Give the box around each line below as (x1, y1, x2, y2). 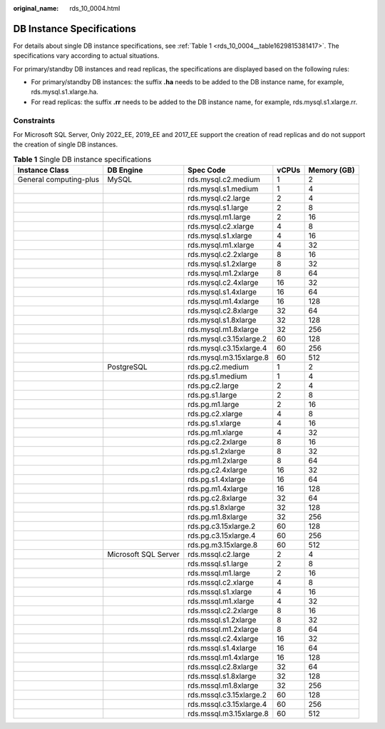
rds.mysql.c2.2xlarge (188, 250, 259, 260)
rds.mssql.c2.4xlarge (188, 634, 259, 644)
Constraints (13, 115, 56, 125)
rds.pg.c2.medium (188, 362, 250, 372)
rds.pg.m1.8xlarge (188, 512, 247, 522)
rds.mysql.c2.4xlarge (188, 278, 259, 288)
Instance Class (17, 165, 69, 175)
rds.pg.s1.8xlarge (188, 503, 245, 513)
